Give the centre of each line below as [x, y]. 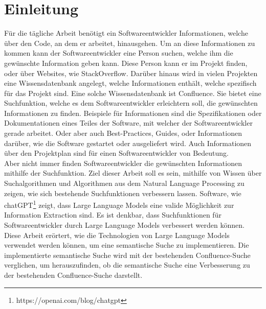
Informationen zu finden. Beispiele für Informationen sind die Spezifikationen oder [133, 113]
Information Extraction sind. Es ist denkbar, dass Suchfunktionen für [113, 215]
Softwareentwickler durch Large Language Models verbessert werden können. [124, 225]
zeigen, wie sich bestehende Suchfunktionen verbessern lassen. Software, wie [123, 193]
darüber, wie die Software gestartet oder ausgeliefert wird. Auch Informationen [128, 143]
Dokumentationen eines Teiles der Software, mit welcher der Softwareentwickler [128, 123]
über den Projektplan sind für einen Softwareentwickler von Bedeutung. [116, 153]
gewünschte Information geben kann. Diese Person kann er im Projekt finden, [126, 63]
